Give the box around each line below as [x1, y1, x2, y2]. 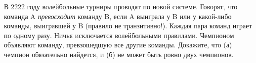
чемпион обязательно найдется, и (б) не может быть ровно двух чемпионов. [4, 49, 234, 59]
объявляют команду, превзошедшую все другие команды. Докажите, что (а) [4, 40, 232, 50]
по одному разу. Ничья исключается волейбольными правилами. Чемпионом [4, 30, 234, 40]
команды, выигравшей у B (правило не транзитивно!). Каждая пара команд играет [4, 21, 252, 31]
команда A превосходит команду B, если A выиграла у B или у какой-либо [4, 11, 232, 21]
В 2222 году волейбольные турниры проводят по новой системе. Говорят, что [4, 1, 238, 11]
